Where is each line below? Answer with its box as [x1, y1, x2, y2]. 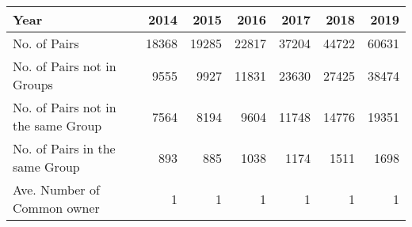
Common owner [13, 199, 100, 217]
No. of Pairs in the [13, 139, 116, 157]
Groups [13, 75, 53, 93]
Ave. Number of [13, 180, 100, 199]
